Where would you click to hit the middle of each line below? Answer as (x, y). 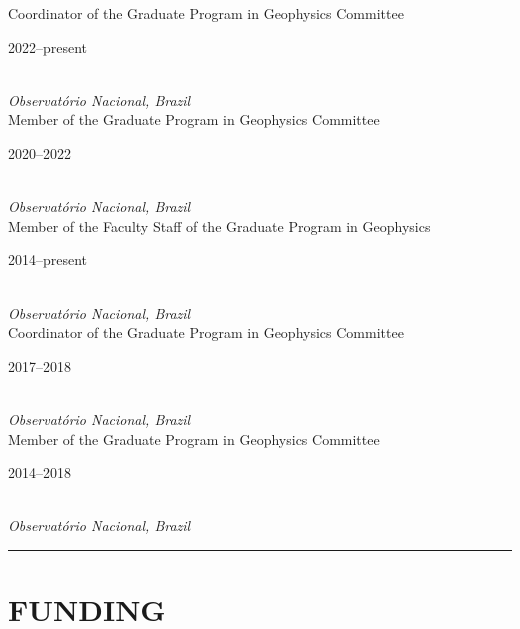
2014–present (48, 259)
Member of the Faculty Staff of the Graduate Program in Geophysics (219, 225)
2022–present (48, 46)
